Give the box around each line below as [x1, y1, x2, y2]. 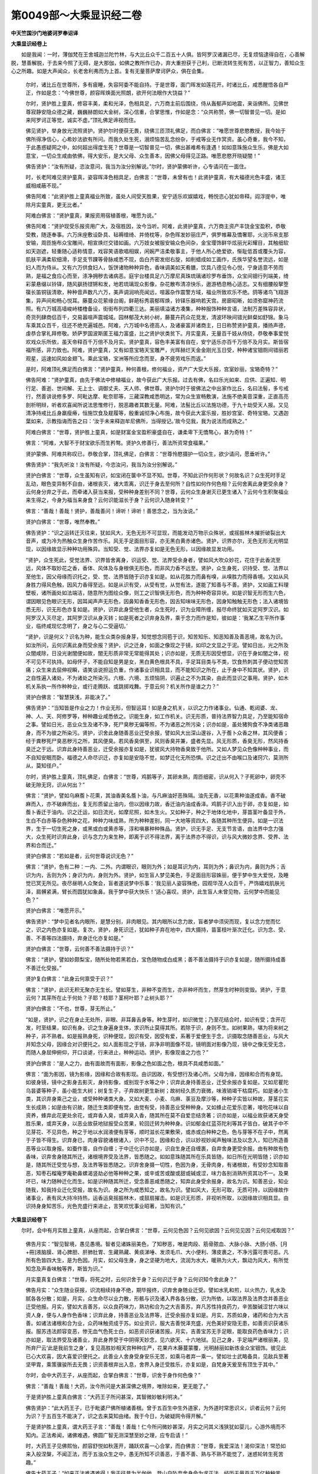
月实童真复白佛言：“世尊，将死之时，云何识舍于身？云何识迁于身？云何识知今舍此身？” [25, 1276, 237, 1283]
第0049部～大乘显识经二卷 [11, 9, 142, 22]
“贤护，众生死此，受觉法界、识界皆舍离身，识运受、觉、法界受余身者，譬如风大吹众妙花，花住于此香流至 [25, 556, 281, 563]
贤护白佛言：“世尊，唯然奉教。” [25, 518, 100, 525]
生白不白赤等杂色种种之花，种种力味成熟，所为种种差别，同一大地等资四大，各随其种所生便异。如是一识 [25, 817, 279, 824]
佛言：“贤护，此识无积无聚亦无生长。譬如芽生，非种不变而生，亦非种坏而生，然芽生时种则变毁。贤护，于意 [25, 986, 286, 993]
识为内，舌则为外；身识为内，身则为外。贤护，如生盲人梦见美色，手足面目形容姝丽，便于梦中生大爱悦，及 [25, 871, 284, 879]
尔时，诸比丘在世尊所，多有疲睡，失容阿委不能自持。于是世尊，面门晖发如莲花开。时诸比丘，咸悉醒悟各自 [25, 81, 284, 88]
